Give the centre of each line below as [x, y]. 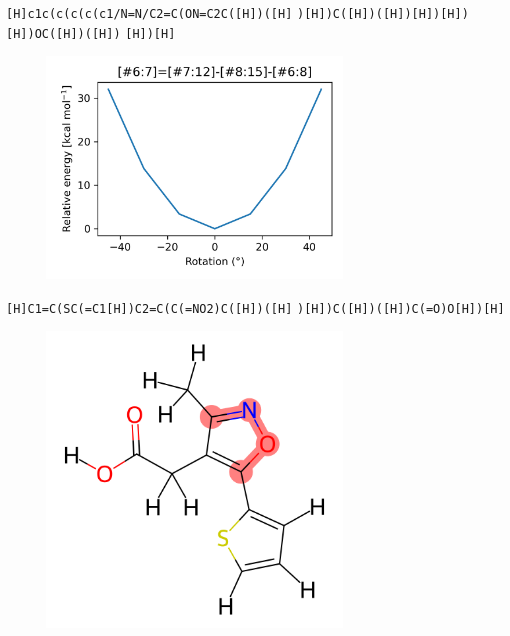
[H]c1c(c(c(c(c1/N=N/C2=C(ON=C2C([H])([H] [149, 14]
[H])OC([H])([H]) [63, 33]
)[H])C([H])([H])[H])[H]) [383, 14]
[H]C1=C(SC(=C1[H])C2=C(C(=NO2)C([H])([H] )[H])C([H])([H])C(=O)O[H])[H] [255, 308]
